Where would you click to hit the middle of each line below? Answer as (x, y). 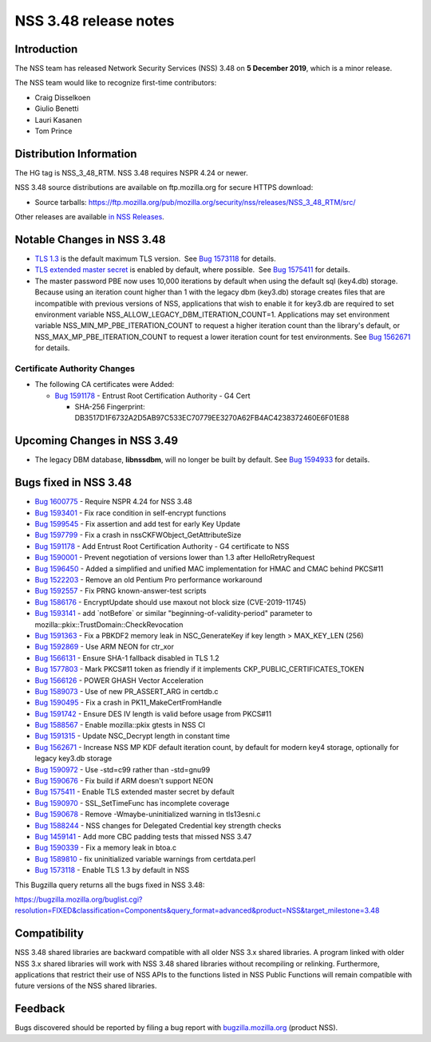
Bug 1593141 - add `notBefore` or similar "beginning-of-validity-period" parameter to (174, 614)
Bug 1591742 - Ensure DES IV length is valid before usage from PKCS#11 (153, 713)
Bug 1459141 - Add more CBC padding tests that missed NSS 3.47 (143, 836)
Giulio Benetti (57, 109)
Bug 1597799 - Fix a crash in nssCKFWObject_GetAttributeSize (138, 535)
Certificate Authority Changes (75, 369)
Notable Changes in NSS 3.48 (90, 239)
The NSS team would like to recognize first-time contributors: (116, 83)
